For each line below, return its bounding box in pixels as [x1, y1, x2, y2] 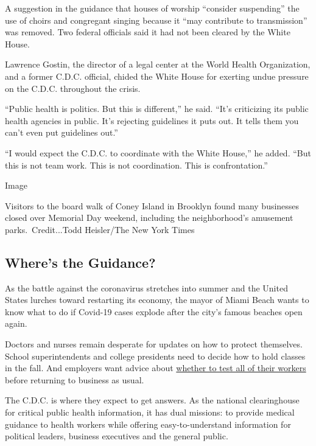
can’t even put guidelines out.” [5, 126, 118, 139]
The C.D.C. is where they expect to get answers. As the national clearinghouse [5, 394, 300, 406]
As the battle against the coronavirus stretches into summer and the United [5, 281, 288, 294]
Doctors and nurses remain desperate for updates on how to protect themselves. [5, 338, 303, 350]
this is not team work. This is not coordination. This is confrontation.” [5, 158, 268, 171]
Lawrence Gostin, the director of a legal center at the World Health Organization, [5, 58, 311, 71]
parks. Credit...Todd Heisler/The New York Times [5, 223, 195, 235]
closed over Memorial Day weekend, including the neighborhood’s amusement [5, 211, 293, 224]
